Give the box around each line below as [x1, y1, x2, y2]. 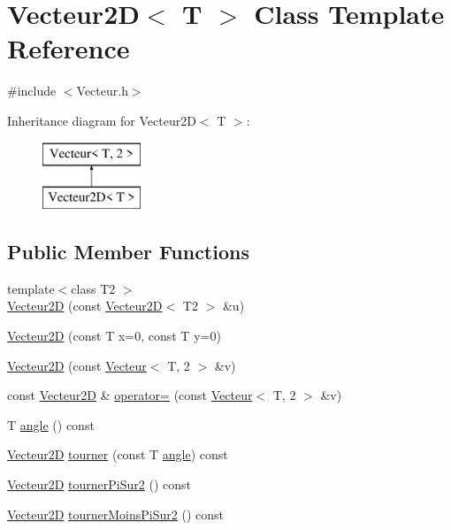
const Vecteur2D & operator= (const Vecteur [7, 386, 253, 404]
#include [7, 81, 57, 100]
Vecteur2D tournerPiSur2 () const [7, 475, 191, 494]
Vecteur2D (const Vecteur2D [7, 296, 163, 315]
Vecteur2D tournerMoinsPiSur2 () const [7, 504, 224, 523]
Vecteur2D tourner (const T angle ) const [7, 445, 228, 464]
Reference [7, 30, 130, 66]
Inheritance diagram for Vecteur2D [7, 111, 196, 129]
